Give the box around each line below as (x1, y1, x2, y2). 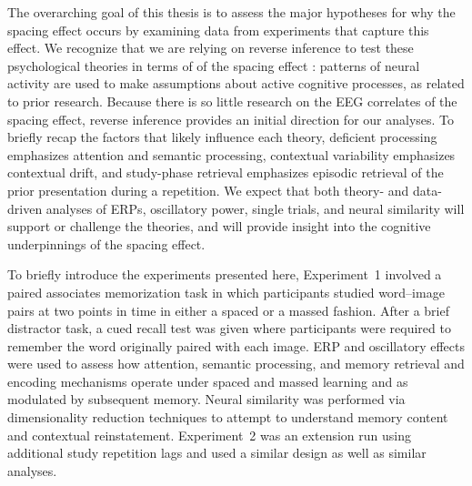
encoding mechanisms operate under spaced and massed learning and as (7, 371, 408, 390)
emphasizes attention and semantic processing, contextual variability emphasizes (7, 145, 456, 164)
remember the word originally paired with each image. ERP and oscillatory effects (7, 336, 466, 355)
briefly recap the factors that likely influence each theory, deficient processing (7, 127, 437, 147)
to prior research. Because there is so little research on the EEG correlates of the (7, 91, 457, 110)
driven (7, 198, 43, 218)
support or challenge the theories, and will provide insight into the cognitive (7, 217, 431, 236)
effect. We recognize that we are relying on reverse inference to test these (7, 38, 414, 57)
